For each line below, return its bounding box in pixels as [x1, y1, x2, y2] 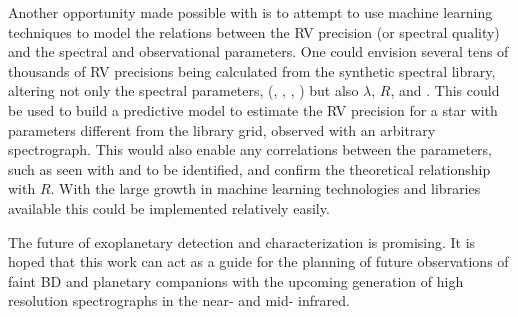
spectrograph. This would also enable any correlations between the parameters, [8, 139, 492, 160]
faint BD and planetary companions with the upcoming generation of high [8, 270, 464, 291]
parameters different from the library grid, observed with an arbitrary [8, 119, 436, 140]
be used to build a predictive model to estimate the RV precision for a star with [8, 99, 498, 120]
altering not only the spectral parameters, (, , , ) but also [8, 80, 359, 101]
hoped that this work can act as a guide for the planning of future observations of [8, 251, 509, 272]
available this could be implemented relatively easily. [8, 197, 330, 218]
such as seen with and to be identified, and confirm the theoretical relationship [8, 158, 491, 179]
